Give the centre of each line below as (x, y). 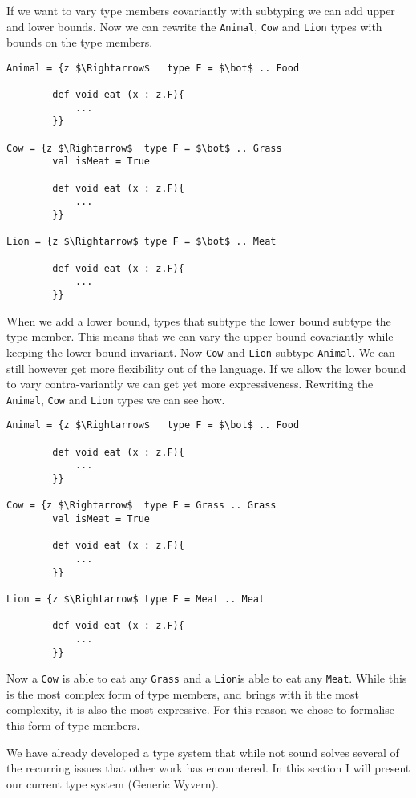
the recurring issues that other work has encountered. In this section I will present (208, 768)
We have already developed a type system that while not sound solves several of (203, 752)
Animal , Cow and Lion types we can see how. (116, 399)
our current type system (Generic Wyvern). (113, 783)
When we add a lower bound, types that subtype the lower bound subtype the (199, 320)
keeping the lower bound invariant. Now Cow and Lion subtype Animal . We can (201, 352)
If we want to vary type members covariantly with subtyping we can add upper (201, 10)
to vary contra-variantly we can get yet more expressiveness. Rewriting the (190, 384)
